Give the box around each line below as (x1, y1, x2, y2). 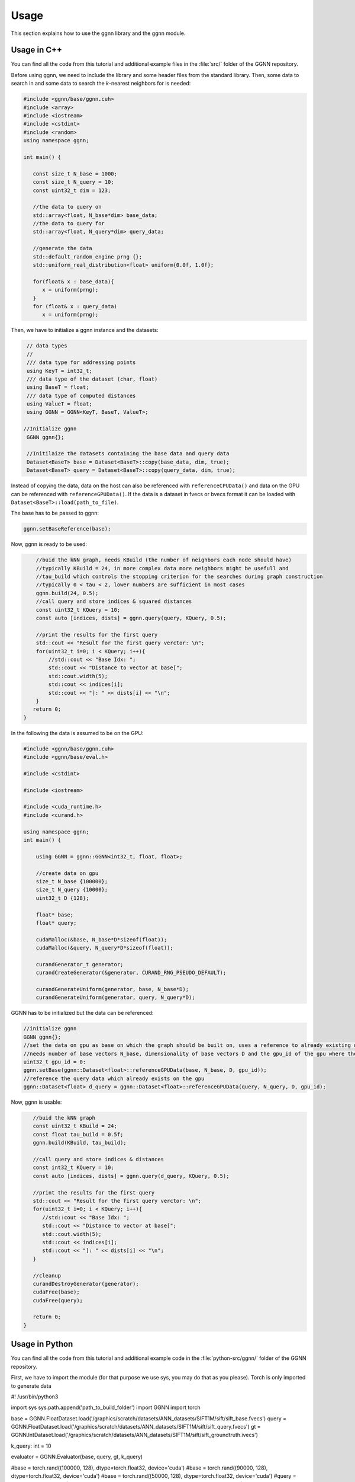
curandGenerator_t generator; (35, 961, 124, 967)
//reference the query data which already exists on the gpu (23, 1075, 205, 1082)
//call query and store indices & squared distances (35, 598, 192, 605)
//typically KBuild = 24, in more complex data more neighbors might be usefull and (35, 565, 289, 571)
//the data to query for (33, 220, 105, 227)
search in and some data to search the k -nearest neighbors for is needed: (11, 80, 191, 87)
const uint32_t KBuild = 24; (33, 1123, 118, 1129)
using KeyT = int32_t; (27, 368, 93, 374)
